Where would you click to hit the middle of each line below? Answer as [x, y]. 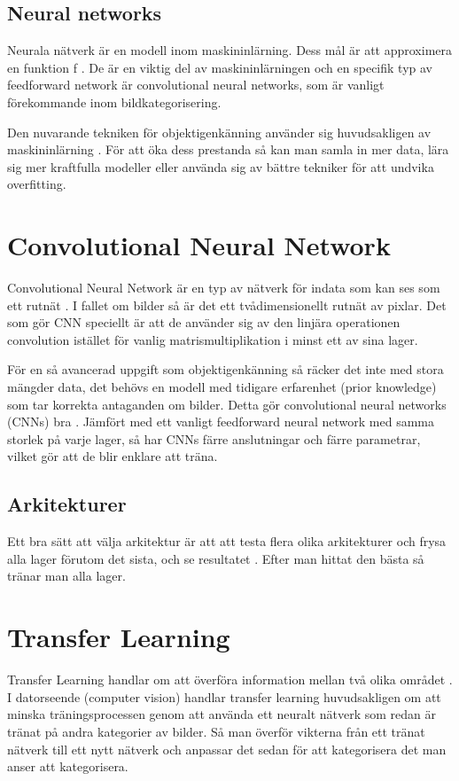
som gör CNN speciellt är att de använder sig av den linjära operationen [204, 322]
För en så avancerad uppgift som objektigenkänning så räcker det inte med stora [226, 369]
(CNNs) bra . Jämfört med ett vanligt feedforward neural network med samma [221, 422]
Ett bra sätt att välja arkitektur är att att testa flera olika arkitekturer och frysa [227, 541]
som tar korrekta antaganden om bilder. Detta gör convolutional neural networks [227, 404]
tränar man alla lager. [66, 576]
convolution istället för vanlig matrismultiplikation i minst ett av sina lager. [213, 339]
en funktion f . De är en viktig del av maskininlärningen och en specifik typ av [220, 67]
